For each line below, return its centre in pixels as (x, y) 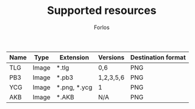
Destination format (158, 57)
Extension (74, 57)
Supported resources (102, 11)
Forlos (102, 27)
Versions (111, 57)
